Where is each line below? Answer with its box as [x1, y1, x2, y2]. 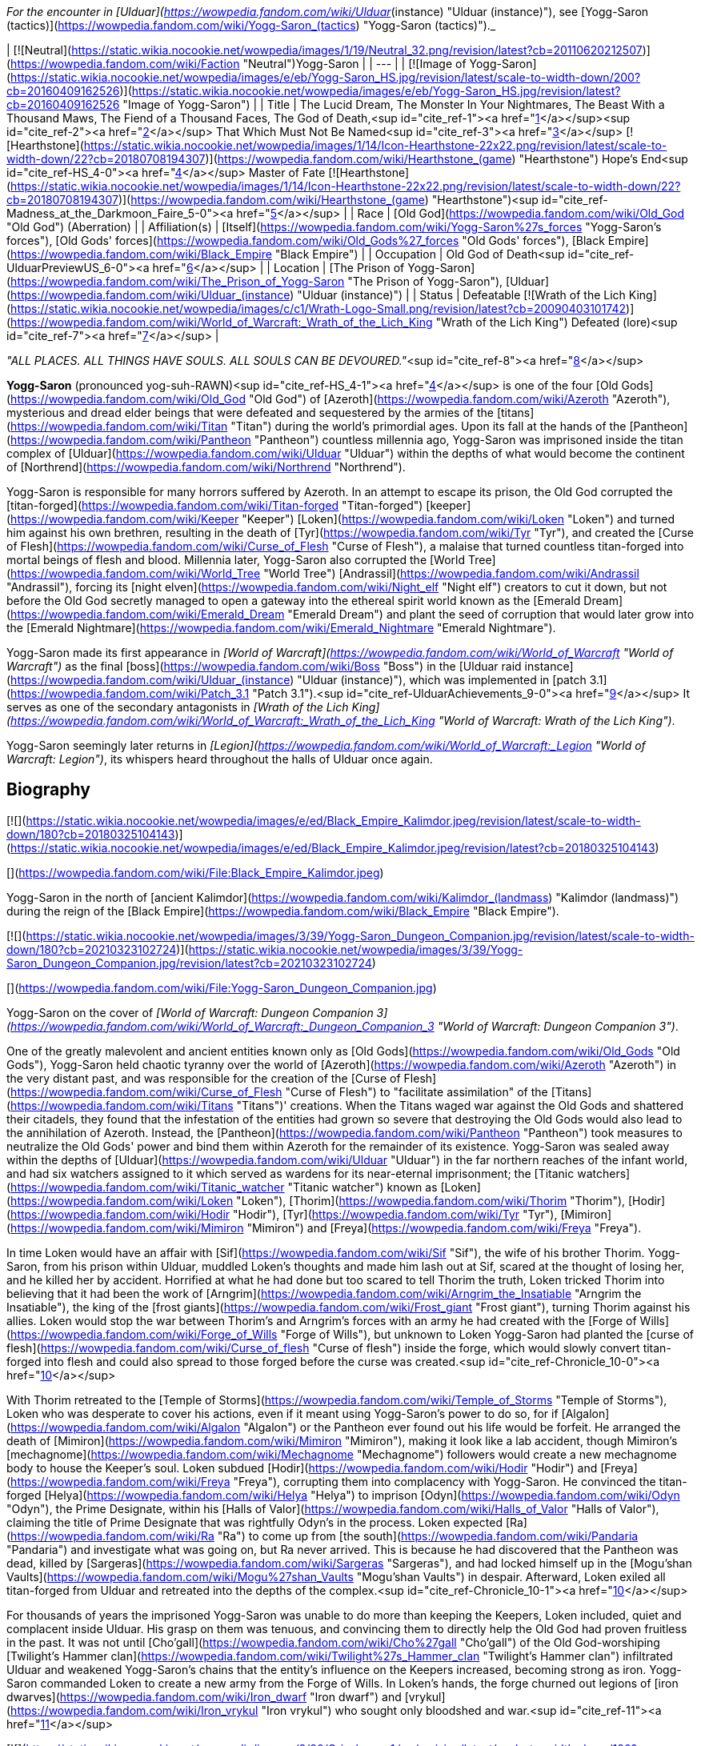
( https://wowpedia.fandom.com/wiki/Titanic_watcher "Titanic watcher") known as [6, 1179, 438, 1194]
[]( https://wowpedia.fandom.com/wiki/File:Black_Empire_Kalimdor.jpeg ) [6, 865, 384, 879]
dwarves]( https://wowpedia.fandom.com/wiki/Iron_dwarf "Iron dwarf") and [6, 1689, 402, 1704]
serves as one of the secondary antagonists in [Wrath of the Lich [6, 700, 349, 714]
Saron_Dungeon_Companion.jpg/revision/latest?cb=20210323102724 [6, 955, 372, 970]
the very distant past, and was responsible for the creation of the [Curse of [6, 1071, 401, 1085]
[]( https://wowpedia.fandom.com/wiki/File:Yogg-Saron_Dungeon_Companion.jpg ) [6, 980, 437, 995]
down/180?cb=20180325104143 [6, 827, 175, 841]
